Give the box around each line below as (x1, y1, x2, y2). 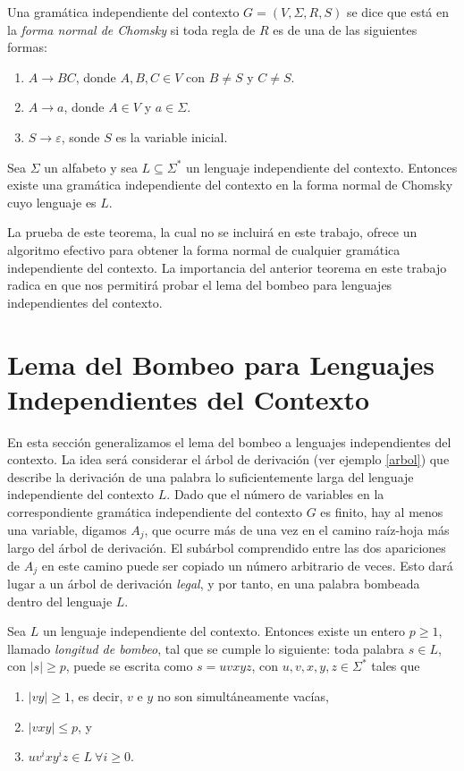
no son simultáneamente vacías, (156, 687, 329, 706)
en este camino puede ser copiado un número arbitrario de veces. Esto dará (41, 555, 453, 574)
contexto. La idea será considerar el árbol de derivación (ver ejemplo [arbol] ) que (7, 450, 450, 469)
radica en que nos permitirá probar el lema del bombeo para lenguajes (7, 275, 392, 294)
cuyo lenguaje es (7, 192, 97, 211)
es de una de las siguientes (273, 20, 418, 38)
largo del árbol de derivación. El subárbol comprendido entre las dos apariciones (7, 538, 446, 557)
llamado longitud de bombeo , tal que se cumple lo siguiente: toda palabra (7, 639, 405, 657)
